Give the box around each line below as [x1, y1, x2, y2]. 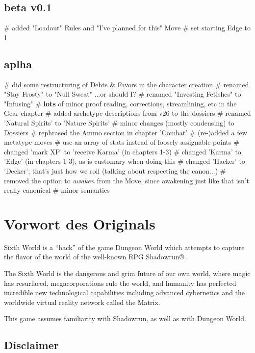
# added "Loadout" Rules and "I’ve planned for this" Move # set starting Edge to [4, 23, 251, 33]
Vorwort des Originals [4, 213, 155, 233]
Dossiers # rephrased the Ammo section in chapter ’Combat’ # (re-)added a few [4, 127, 247, 137]
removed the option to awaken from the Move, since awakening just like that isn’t [4, 175, 250, 185]
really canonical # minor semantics [4, 185, 110, 195]
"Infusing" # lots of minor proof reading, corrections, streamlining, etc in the [4, 98, 237, 108]
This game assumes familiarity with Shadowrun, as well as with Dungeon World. [4, 313, 246, 324]
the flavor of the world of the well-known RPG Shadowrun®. [4, 252, 186, 262]
